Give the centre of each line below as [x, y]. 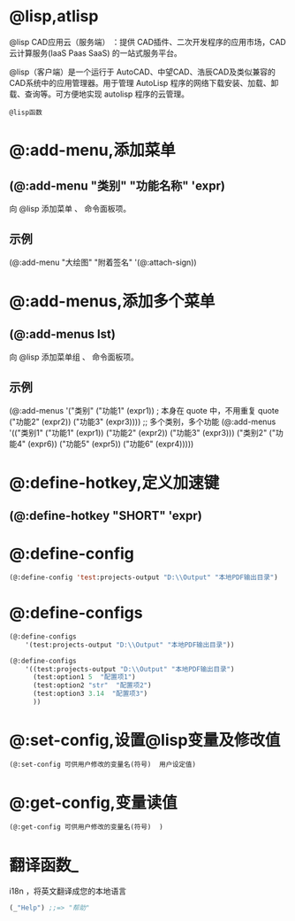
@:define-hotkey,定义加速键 [114, 482]
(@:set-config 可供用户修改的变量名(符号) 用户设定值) [103, 764]
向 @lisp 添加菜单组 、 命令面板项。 [74, 357]
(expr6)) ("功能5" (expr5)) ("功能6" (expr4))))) [111, 444]
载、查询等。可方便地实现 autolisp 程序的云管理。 [99, 94]
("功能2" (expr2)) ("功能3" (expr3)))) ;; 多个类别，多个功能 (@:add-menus [143, 422]
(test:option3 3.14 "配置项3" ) [90, 694]
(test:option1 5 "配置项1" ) [84, 677]
